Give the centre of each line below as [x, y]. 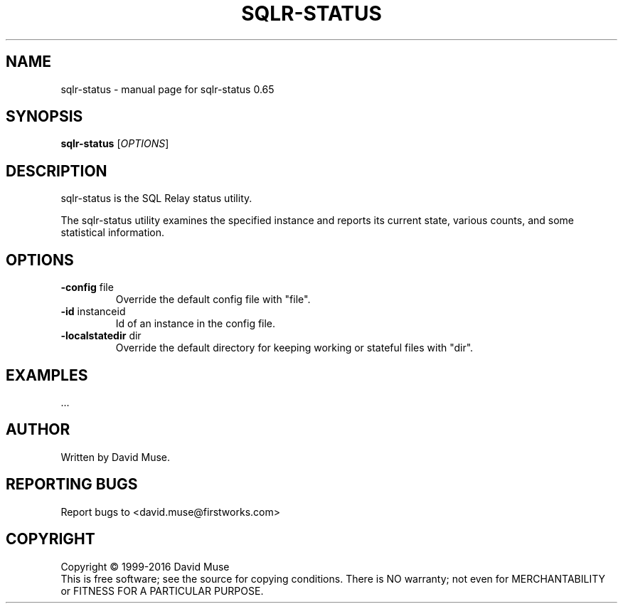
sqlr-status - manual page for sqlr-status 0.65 [167, 89]
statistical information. [113, 233]
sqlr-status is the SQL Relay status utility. [156, 198]
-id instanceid [93, 312]
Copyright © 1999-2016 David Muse [145, 566]
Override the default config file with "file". [213, 300]
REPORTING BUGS [72, 484]
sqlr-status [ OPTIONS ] [115, 144]
